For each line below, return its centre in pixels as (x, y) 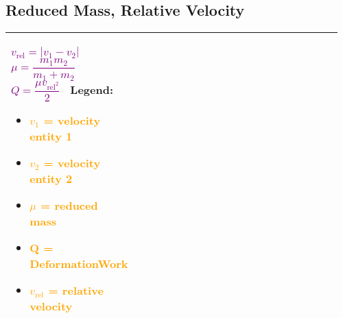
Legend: (92, 89)
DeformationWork (79, 263)
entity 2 (51, 178)
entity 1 (51, 136)
